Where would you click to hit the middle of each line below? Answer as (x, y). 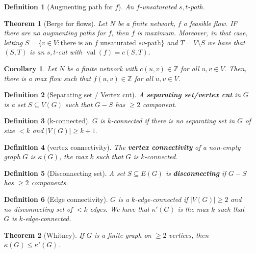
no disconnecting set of (38, 209)
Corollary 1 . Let (30, 68)
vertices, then (189, 235)
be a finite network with (102, 68)
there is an (77, 43)
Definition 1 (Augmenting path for (58, 6)
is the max (193, 209)
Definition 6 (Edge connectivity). (56, 199)
